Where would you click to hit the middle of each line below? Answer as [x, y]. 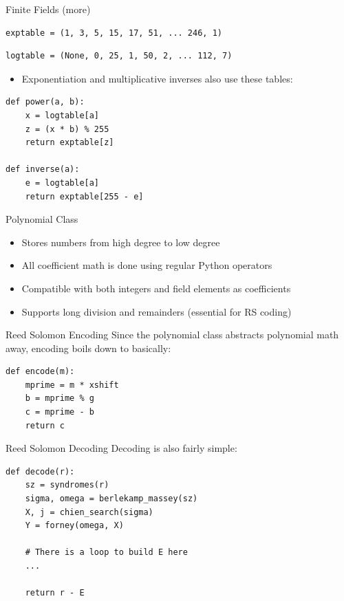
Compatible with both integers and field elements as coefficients [156, 288]
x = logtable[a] [62, 115]
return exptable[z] [69, 143]
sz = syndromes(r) [67, 485]
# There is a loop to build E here [106, 553]
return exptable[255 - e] [84, 196]
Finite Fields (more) [48, 9]
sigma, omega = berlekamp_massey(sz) [111, 499]
